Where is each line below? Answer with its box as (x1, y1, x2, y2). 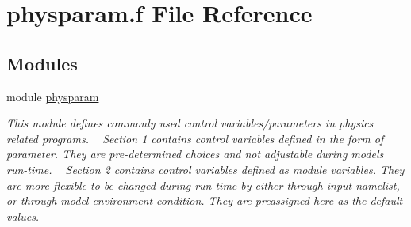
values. (6, 207, 40, 224)
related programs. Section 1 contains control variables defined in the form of (6, 130, 384, 146)
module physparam (6, 88, 99, 104)
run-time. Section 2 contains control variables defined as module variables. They (6, 161, 405, 177)
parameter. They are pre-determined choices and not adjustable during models (6, 146, 384, 162)
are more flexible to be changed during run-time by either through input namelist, (6, 176, 400, 193)
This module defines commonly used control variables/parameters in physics (6, 115, 374, 131)
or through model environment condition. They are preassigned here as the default (6, 192, 403, 209)
